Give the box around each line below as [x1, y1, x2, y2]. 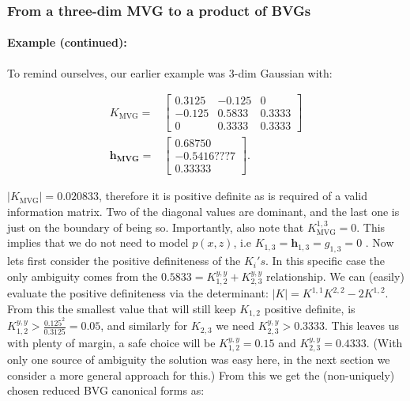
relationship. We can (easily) [266, 267, 404, 284]
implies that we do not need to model [7, 234, 189, 251]
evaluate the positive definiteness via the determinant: [7, 285, 269, 301]
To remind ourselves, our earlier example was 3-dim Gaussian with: [7, 64, 333, 81]
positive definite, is [264, 300, 355, 316]
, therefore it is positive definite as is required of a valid [99, 187, 368, 204]
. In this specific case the [265, 252, 386, 269]
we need [216, 317, 254, 334]
